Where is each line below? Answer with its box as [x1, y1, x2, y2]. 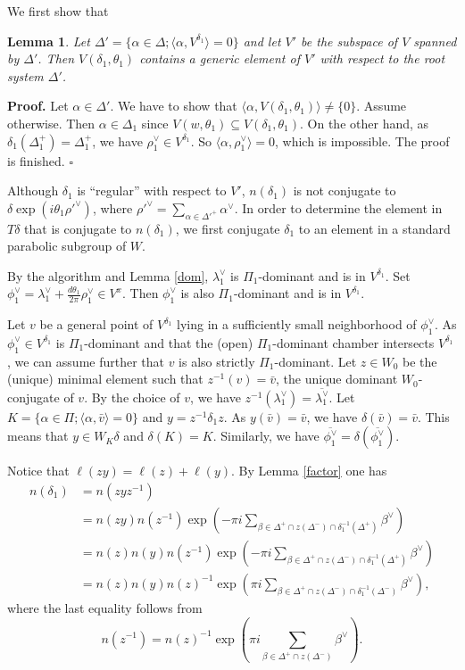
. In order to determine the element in [234, 198, 443, 217]
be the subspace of [301, 31, 398, 50]
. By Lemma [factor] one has [231, 461, 387, 480]
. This [417, 407, 450, 426]
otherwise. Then [7, 113, 95, 132]
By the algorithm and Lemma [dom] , [7, 266, 209, 285]
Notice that [7, 461, 70, 480]
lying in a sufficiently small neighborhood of [177, 315, 417, 334]
